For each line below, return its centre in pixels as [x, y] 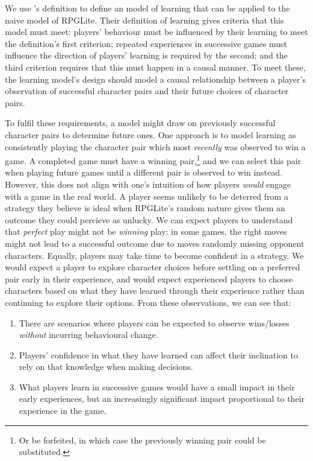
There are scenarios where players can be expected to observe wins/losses [154, 323]
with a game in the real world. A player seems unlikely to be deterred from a [147, 196]
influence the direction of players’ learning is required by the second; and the [146, 55]
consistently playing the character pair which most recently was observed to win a [155, 146]
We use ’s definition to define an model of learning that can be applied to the [147, 8]
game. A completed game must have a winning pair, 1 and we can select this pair [153, 160]
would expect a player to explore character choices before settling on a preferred [153, 267]
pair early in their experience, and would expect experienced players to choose [149, 278]
